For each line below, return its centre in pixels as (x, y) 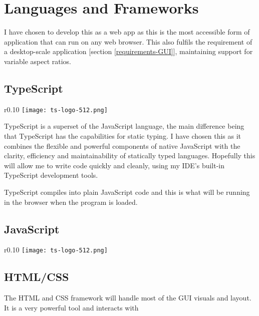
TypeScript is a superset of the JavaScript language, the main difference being (124, 126)
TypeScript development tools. (51, 175)
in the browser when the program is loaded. (71, 202)
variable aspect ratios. (38, 61)
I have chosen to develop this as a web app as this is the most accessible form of (127, 32)
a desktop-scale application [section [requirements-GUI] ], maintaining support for (128, 51)
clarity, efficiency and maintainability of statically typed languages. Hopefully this (130, 155)
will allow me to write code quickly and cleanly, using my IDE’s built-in (114, 165)
